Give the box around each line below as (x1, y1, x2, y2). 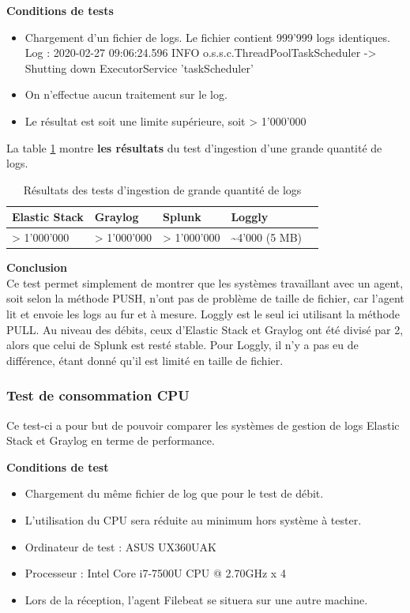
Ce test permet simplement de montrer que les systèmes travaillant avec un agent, (6, 274, 404, 291)
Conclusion (6, 259, 68, 276)
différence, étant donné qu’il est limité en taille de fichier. (6, 352, 284, 368)
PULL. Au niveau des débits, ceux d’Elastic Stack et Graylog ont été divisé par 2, (6, 321, 404, 337)
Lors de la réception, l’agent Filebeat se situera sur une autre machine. (24, 591, 368, 607)
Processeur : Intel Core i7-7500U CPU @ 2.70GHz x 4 (24, 565, 286, 581)
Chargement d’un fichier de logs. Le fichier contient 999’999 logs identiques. (24, 28, 390, 45)
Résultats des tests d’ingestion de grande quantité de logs (23, 181, 302, 197)
